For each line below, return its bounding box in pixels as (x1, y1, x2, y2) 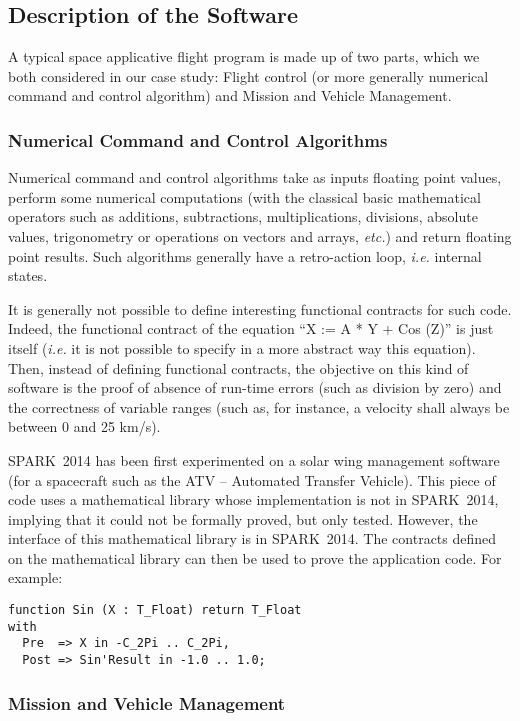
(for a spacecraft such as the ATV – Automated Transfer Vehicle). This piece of (8, 469, 496, 490)
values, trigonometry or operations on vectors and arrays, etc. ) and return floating (8, 225, 512, 246)
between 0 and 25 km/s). (8, 416, 161, 437)
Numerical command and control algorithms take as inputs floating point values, (8, 167, 502, 188)
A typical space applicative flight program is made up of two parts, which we (8, 46, 480, 67)
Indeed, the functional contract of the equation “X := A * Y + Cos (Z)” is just (8, 318, 494, 339)
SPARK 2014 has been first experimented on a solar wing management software (8, 449, 500, 470)
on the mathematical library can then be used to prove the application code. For (8, 547, 502, 568)
